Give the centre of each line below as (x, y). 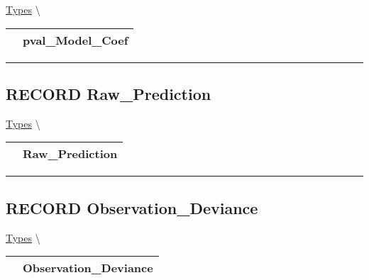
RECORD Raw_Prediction (109, 93)
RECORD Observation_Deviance (132, 207)
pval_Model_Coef (76, 40)
